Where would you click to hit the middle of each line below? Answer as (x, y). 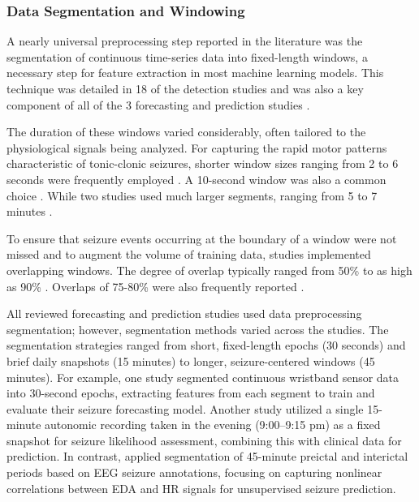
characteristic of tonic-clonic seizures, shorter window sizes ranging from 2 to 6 (203, 163)
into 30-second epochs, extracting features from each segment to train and (191, 393)
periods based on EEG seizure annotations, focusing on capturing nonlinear (194, 472)
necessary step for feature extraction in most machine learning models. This (195, 73)
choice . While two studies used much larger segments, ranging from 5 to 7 (192, 195)
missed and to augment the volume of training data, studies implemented (189, 254)
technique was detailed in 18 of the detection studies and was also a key (185, 88)
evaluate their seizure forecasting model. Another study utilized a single (185, 408)
